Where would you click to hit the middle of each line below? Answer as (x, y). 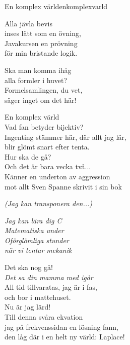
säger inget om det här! (41, 100)
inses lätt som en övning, (43, 33)
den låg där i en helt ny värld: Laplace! (65, 337)
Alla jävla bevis (28, 23)
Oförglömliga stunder (37, 240)
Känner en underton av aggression (57, 176)
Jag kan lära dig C (33, 220)
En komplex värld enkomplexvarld (56, 6)
